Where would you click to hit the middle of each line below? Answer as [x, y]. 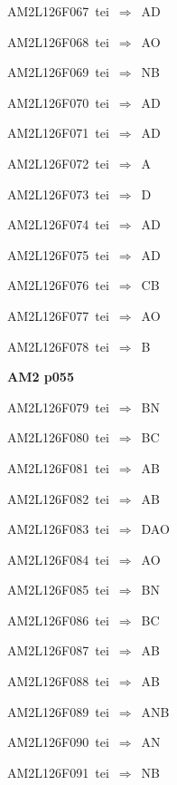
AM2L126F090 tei [58, 742]
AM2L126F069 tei [58, 72]
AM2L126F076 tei [58, 285]
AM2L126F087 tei [58, 650]
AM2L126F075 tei [58, 254]
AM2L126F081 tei [58, 467]
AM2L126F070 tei [58, 102]
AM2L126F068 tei [58, 41]
